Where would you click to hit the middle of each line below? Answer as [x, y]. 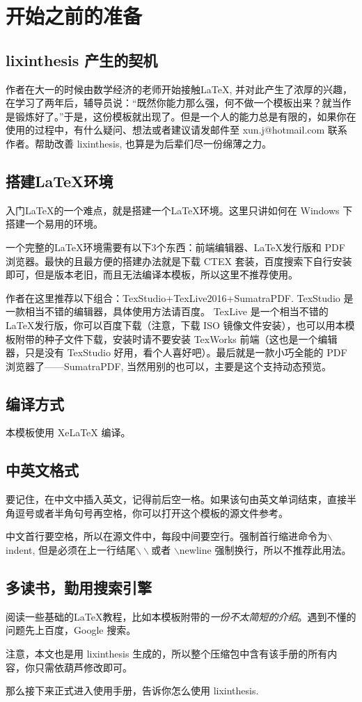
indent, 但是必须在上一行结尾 [71, 550]
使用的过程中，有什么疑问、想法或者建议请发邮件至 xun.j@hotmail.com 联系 [176, 130]
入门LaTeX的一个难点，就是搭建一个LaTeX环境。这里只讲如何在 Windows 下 [179, 210]
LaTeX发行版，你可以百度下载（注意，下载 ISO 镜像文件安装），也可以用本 [175, 325]
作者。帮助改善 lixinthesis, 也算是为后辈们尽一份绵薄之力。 [139, 143]
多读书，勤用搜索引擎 [79, 588]
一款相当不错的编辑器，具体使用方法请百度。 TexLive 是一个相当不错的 [167, 311]
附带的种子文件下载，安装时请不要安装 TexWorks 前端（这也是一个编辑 [176, 338]
